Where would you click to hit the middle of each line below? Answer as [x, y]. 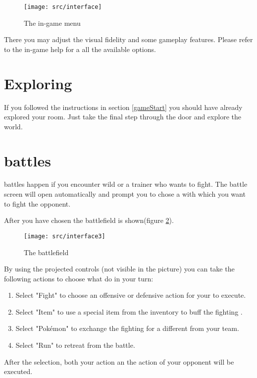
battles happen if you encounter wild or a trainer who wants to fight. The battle [126, 184]
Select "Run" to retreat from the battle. [75, 345]
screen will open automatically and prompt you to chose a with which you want [125, 194]
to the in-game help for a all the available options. [80, 49]
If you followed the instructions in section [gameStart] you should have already [123, 107]
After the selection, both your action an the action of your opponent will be [119, 361]
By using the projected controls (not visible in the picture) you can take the [119, 269]
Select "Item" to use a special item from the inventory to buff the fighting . [129, 311]
